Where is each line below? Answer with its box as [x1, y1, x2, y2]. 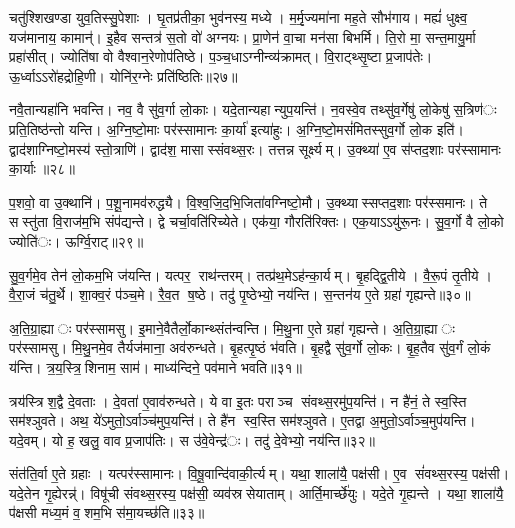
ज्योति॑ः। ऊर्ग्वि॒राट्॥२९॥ [9, 230, 144, 251]
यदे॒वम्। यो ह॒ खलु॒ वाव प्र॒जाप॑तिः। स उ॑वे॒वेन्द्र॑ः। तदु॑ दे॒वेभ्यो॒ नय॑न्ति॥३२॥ [9, 429, 376, 450]
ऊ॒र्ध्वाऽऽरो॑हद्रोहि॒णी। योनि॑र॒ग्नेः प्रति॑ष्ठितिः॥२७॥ [9, 65, 238, 86]
